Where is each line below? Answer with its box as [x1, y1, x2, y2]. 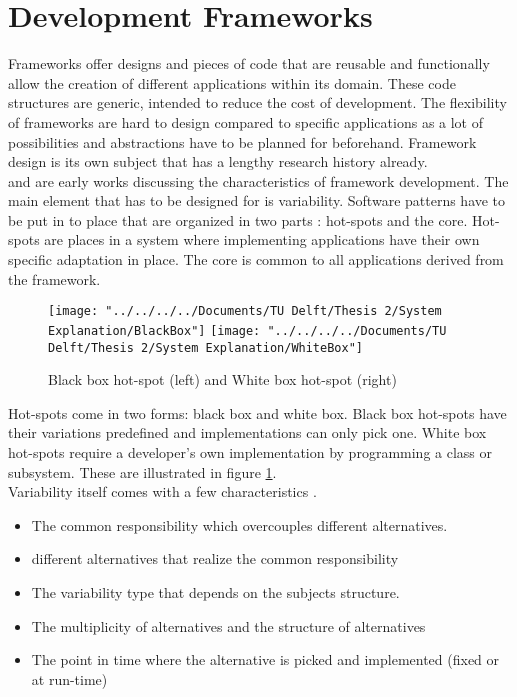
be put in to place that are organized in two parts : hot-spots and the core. [8, 209, 468, 230]
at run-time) [31, 668, 108, 689]
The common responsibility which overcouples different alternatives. [31, 514, 448, 535]
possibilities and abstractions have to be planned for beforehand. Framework [8, 131, 477, 152]
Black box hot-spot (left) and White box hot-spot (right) [48, 369, 397, 390]
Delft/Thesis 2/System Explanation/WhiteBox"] [48, 340, 363, 355]
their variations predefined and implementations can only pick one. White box [8, 422, 487, 443]
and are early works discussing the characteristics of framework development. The [8, 170, 509, 191]
